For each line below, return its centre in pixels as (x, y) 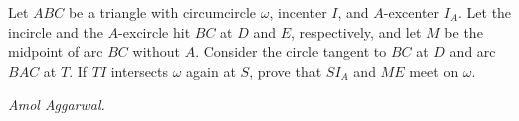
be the (463, 31)
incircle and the (55, 31)
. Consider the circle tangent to (291, 51)
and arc (472, 51)
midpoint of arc (55, 51)
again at (211, 70)
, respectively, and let (356, 31)
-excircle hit (154, 31)
